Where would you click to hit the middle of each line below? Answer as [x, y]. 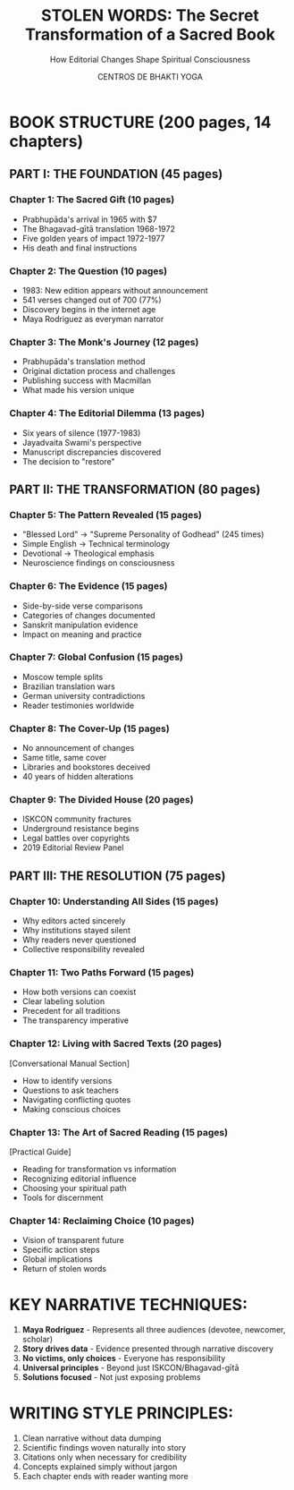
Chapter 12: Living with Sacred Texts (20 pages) [116, 1043]
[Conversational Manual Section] [70, 1063]
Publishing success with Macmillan [87, 380]
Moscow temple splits [63, 677]
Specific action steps [61, 1250]
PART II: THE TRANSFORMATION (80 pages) [135, 489]
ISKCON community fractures [77, 819]
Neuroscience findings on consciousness [98, 563]
